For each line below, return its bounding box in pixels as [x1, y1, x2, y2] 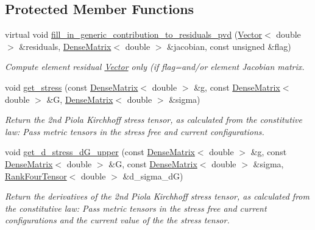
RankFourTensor [5, 169, 67, 182]
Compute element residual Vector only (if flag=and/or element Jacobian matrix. [5, 60, 305, 73]
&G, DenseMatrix [46, 92, 113, 105]
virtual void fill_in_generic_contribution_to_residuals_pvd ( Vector [5, 28, 263, 41]
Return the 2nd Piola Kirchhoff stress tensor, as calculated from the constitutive [5, 113, 302, 126]
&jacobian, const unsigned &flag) [167, 40, 291, 52]
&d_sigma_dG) [122, 169, 183, 182]
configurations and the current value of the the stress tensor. [5, 214, 230, 226]
